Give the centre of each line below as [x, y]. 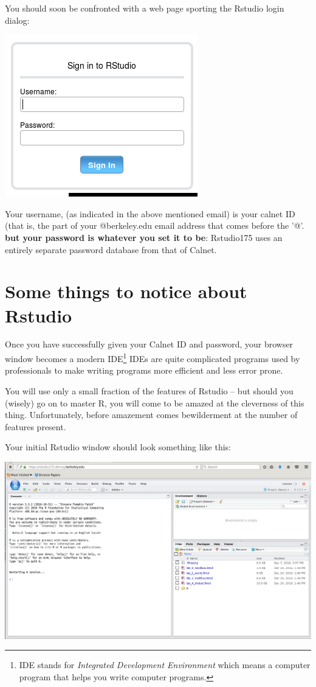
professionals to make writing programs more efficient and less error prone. [144, 370]
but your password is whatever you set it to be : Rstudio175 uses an [144, 237]
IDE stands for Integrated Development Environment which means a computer [165, 665]
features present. [36, 426]
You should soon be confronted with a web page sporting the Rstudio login [145, 8]
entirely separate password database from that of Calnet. [111, 249]
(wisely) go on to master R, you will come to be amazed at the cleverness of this [155, 403]
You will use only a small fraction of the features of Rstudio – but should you [149, 390]
